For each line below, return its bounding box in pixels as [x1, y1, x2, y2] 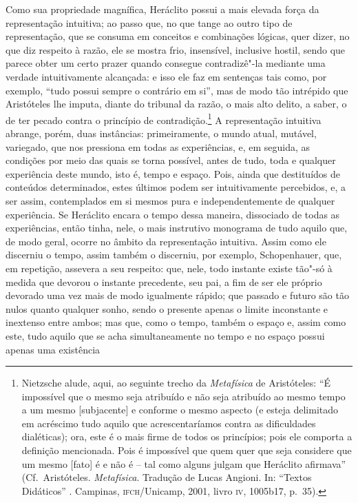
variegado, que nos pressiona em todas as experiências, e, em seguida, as [6, 139, 310, 154]
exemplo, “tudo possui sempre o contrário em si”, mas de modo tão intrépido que [6, 83, 348, 97]
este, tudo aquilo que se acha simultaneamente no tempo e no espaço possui [6, 328, 325, 342]
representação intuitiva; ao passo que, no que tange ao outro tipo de [6, 15, 293, 30]
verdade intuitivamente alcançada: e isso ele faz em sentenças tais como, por [6, 69, 327, 83]
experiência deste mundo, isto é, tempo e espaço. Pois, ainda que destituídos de [6, 166, 340, 181]
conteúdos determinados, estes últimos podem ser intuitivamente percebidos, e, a [6, 180, 346, 194]
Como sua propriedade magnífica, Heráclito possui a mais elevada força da [6, 2, 319, 16]
